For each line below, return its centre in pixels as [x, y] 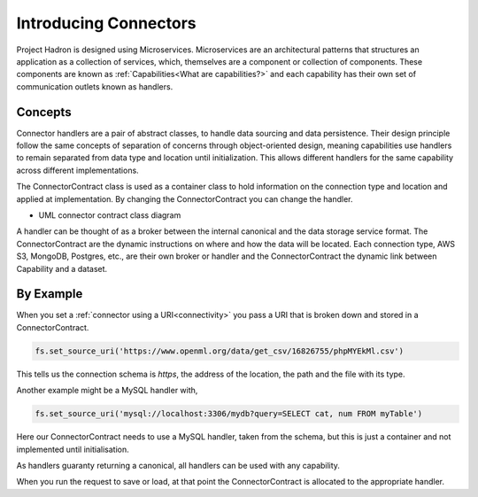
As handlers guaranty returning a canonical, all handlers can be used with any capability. [178, 465]
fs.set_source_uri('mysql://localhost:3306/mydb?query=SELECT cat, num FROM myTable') [229, 414]
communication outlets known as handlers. [95, 86]
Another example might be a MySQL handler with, [107, 391]
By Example [50, 294]
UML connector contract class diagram [110, 215]
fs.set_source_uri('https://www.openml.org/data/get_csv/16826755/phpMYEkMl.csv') [220, 351]
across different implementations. [77, 170]
